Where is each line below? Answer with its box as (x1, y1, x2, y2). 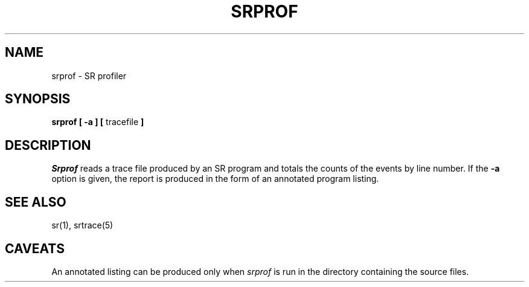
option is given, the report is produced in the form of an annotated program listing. (51, 173, 379, 184)
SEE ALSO (5, 194, 66, 210)
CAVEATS (5, 240, 65, 256)
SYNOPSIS (5, 91, 71, 107)
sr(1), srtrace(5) (51, 220, 114, 231)
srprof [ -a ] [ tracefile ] (51, 117, 144, 127)
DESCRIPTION (5, 137, 91, 153)
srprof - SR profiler (51, 70, 127, 81)
